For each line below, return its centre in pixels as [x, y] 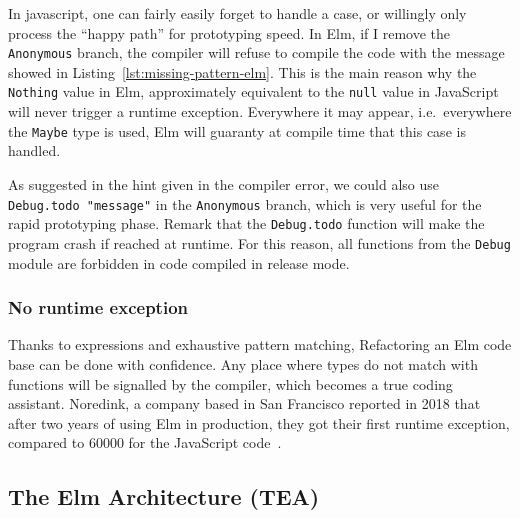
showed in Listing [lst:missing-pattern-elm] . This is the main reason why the [242, 71]
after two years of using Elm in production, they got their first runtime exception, [259, 422]
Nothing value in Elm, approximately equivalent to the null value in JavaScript [253, 91]
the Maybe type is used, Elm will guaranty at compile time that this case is [237, 130]
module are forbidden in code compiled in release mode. [179, 262]
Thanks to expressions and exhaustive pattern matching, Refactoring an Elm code [260, 344]
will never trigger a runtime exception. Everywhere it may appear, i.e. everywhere [260, 111]
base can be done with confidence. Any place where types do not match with [243, 363]
